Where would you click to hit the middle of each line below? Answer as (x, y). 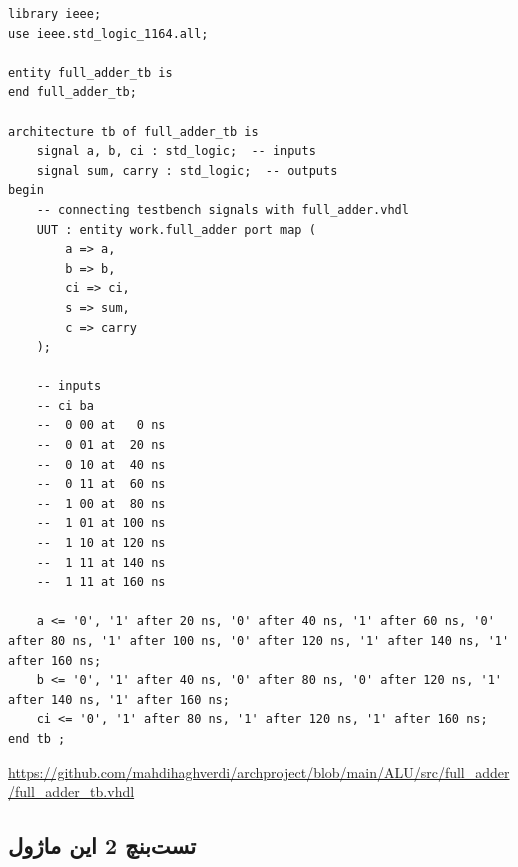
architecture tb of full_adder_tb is (133, 131)
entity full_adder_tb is (90, 72)
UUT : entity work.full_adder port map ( (176, 229)
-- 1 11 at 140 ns (101, 562)
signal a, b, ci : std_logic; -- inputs (176, 151)
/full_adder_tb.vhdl (71, 791)
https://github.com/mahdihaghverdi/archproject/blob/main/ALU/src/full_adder (259, 771)
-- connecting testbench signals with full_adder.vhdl (222, 209)
